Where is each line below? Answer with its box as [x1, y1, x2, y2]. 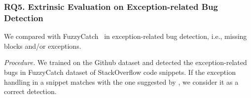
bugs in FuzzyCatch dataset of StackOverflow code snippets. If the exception [4, 66, 236, 77]
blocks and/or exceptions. [4, 40, 81, 51]
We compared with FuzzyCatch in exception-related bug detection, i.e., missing [4, 31, 247, 41]
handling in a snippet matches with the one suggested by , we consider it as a [4, 76, 239, 87]
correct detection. [4, 86, 57, 97]
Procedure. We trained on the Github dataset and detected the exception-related [4, 57, 247, 67]
